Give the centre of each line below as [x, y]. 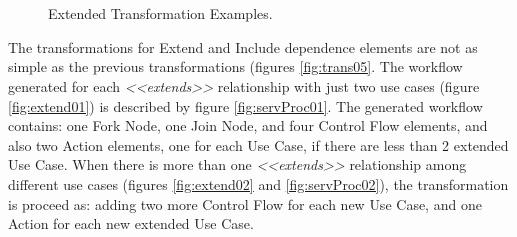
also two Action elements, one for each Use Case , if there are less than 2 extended [258, 144]
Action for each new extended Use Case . [131, 223]
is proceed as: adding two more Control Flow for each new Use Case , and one [245, 203]
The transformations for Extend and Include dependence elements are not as [243, 46]
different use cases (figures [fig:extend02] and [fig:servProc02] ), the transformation [258, 183]
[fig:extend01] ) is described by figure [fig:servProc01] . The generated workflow [245, 105]
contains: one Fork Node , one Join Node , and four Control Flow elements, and [248, 125]
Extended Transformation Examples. [160, 13]
